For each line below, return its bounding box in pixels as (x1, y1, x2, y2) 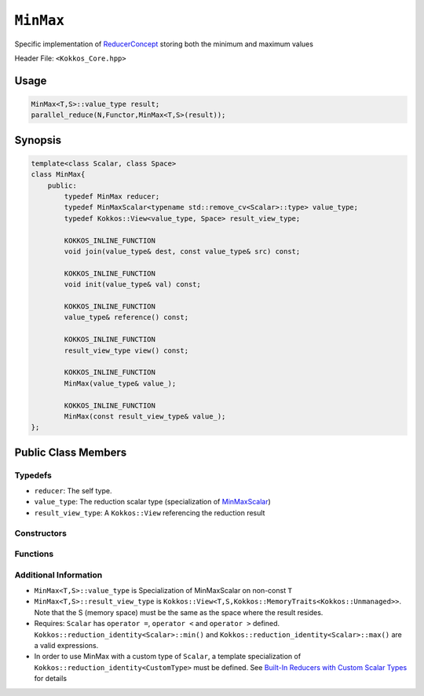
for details (34, 674, 67, 683)
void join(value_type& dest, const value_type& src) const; (64, 247, 301, 256)
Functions (14, 548, 54, 559)
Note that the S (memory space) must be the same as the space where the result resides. (34, 607, 323, 617)
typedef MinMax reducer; (64, 192, 160, 201)
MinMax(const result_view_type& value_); (64, 412, 226, 420)
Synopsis (14, 134, 62, 147)
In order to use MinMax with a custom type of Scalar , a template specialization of (34, 652, 302, 661)
